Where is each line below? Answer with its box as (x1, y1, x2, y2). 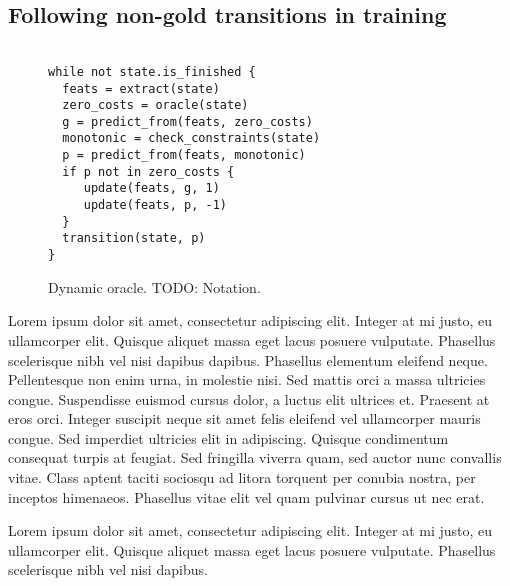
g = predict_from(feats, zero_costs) (62, 114, 313, 129)
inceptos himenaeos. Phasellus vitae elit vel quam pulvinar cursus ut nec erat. (8, 486, 485, 507)
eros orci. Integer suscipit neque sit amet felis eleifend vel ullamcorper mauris (8, 408, 481, 429)
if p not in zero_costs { (62, 164, 235, 179)
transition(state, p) (62, 231, 206, 246)
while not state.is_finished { (48, 64, 256, 79)
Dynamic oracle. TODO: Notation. (48, 276, 261, 297)
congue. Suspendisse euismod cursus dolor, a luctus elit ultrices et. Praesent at (8, 388, 490, 409)
